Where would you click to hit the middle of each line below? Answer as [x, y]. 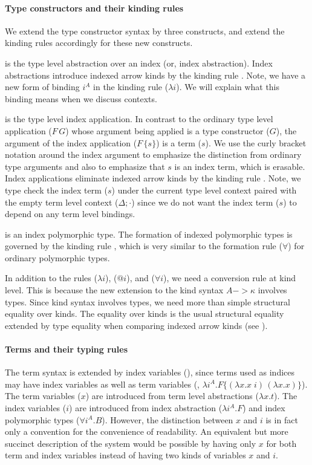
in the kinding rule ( [131, 87]
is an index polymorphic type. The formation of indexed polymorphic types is [149, 234]
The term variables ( [43, 396]
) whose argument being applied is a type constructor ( [167, 130]
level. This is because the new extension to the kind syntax [114, 290]
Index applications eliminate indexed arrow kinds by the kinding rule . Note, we [153, 178]
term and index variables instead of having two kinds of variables [125, 455]
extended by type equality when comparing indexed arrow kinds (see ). [136, 325]
